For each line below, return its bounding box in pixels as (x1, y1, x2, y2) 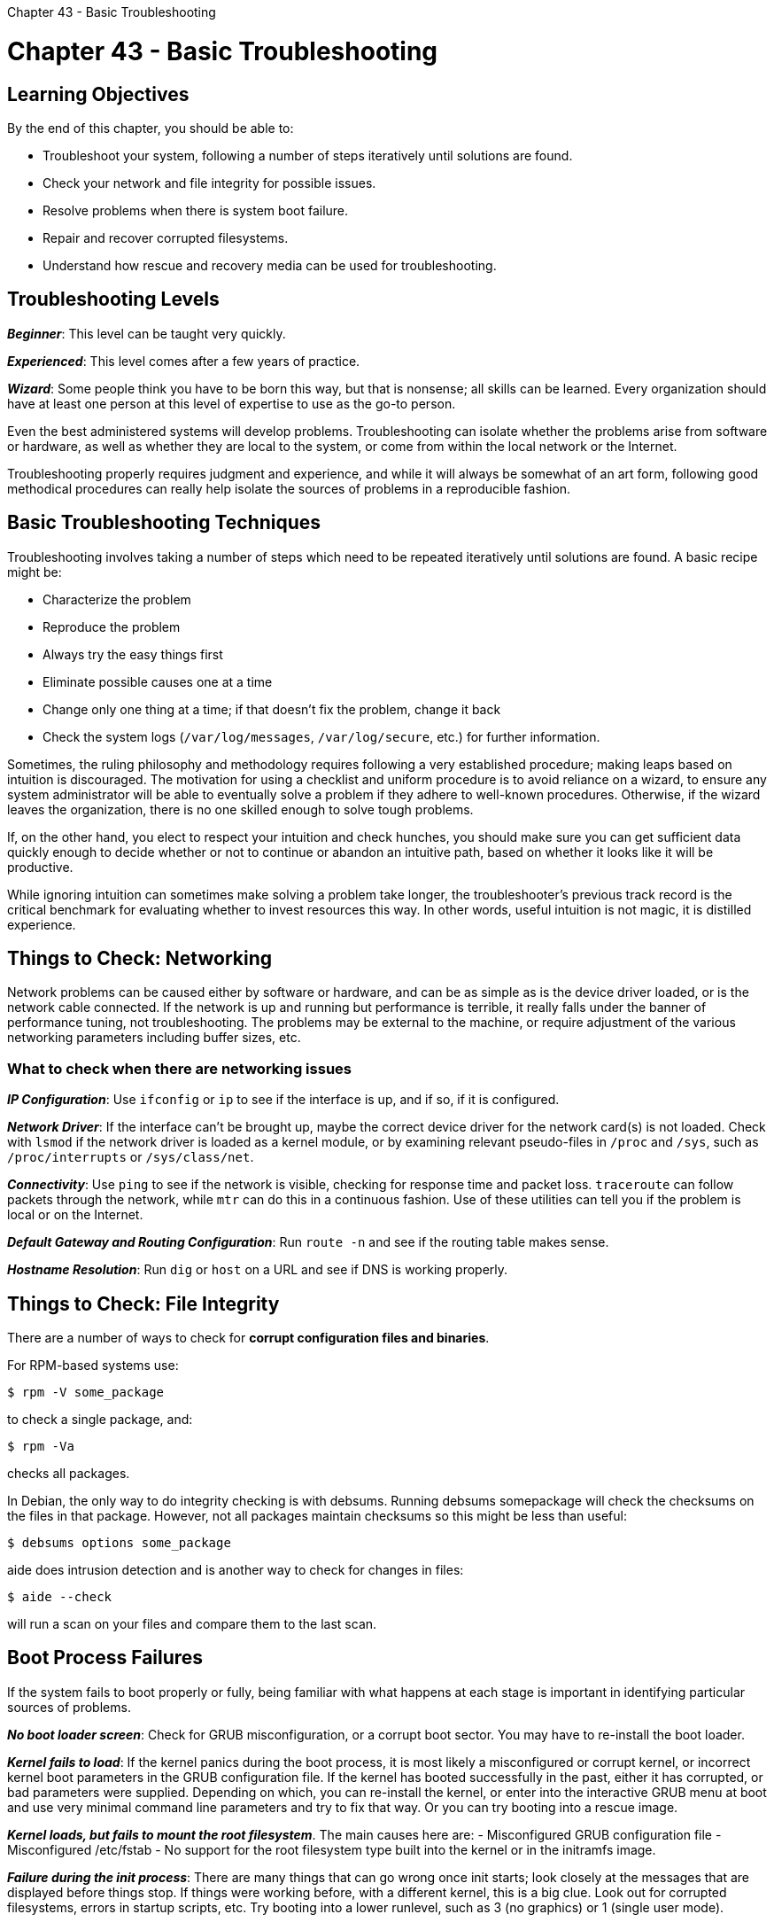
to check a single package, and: (7, 1412, 193, 1428)
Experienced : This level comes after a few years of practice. (7, 353, 360, 369)
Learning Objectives (7, 82, 190, 105)
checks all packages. (7, 1466, 130, 1482)
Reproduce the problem (43, 619, 181, 634)
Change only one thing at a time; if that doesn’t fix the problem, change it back (43, 701, 501, 717)
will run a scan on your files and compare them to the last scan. (7, 1616, 377, 1632)
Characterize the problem (43, 591, 191, 607)
